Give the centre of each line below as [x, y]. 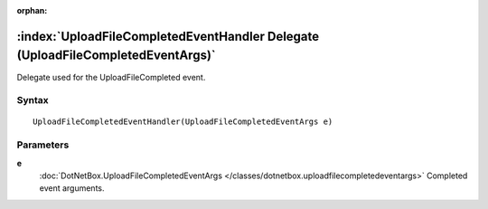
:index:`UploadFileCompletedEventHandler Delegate [168, 36]
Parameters [43, 145]
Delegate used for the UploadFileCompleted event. [111, 77]
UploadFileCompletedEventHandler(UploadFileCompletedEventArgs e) [183, 122]
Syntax [33, 100]
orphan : [32, 10]
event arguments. [72, 188]
